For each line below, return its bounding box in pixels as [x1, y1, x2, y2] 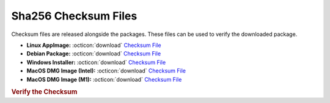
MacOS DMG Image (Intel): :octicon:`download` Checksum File [26, 67, 186, 74]
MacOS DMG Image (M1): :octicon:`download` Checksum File [26, 76, 182, 83]
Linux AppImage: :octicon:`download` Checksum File [26, 41, 161, 49]
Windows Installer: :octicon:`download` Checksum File [26, 59, 166, 66]
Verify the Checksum [11, 88, 78, 96]
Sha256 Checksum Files [11, 9, 137, 23]
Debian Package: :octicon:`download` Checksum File [26, 50, 161, 57]
